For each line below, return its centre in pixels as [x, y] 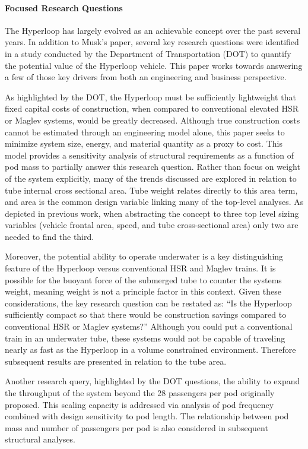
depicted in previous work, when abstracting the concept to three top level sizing [152, 213]
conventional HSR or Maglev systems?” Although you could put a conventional [149, 326]
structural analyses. [40, 439]
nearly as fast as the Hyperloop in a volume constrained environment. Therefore [150, 350]
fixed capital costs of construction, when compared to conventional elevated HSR [152, 108]
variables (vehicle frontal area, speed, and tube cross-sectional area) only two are [152, 225]
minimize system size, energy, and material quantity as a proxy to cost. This [144, 143]
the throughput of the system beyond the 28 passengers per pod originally [140, 393]
